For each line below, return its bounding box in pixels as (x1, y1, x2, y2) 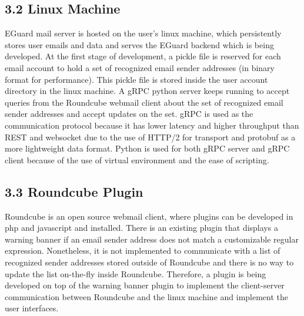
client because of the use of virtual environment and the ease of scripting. (5, 153, 269, 166)
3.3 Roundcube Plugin (5, 182, 143, 200)
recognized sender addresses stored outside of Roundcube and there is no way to (5, 256, 294, 268)
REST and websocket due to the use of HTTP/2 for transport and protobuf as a (5, 130, 296, 143)
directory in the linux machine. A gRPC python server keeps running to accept (5, 85, 290, 97)
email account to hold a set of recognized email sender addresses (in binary (5, 61, 275, 73)
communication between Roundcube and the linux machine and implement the (5, 290, 289, 302)
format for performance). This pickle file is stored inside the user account (5, 73, 268, 85)
